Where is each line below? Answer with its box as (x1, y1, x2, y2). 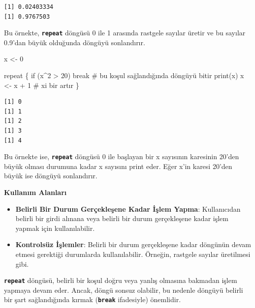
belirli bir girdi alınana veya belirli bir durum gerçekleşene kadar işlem (15, 213, 228, 224)
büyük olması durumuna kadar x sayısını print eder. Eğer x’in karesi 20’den (4, 161, 232, 171)
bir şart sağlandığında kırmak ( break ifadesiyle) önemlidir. (4, 294, 181, 305)
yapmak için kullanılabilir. (15, 223, 95, 233)
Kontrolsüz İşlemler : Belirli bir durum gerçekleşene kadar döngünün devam (15, 239, 251, 250)
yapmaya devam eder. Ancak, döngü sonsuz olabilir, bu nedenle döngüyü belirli (4, 284, 243, 295)
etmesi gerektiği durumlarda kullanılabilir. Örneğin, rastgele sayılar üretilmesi (15, 249, 251, 259)
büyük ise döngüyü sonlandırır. (4, 170, 97, 181)
